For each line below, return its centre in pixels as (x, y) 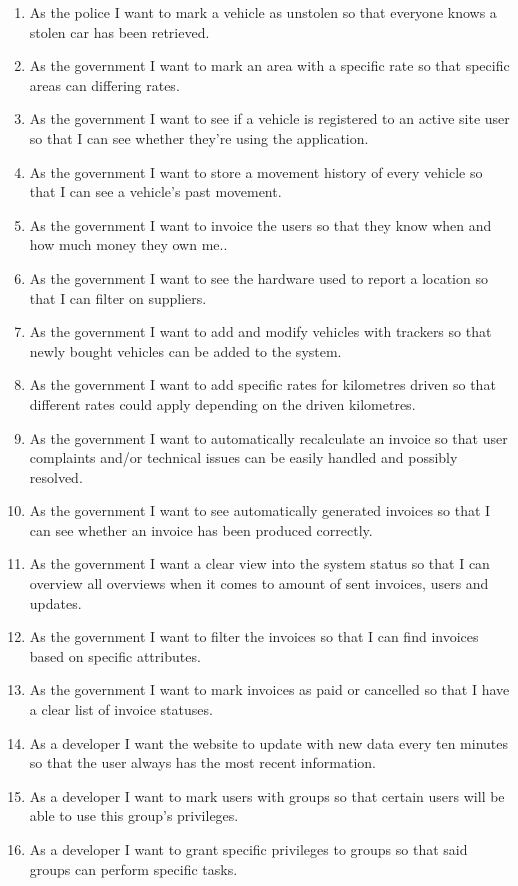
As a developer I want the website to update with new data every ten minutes (268, 742)
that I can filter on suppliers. (118, 297)
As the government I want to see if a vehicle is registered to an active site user (269, 118)
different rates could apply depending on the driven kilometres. (222, 403)
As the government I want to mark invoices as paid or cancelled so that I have (269, 689)
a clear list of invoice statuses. (121, 709)
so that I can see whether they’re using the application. (199, 137)
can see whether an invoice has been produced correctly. (201, 529)
